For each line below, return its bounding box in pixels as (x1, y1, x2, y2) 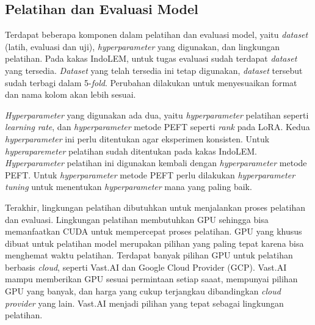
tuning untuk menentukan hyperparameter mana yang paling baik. (5, 180, 252, 193)
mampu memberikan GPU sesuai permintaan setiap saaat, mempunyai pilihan (5, 272, 298, 285)
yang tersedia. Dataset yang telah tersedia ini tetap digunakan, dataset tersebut (5, 64, 303, 76)
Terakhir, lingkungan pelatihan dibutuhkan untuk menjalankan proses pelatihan (5, 200, 305, 213)
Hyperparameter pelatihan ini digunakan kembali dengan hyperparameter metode (5, 156, 307, 169)
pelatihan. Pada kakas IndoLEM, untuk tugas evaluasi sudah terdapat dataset (5, 52, 297, 65)
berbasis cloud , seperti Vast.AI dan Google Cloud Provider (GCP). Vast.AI (5, 260, 287, 273)
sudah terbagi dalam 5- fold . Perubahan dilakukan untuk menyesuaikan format (5, 76, 297, 89)
